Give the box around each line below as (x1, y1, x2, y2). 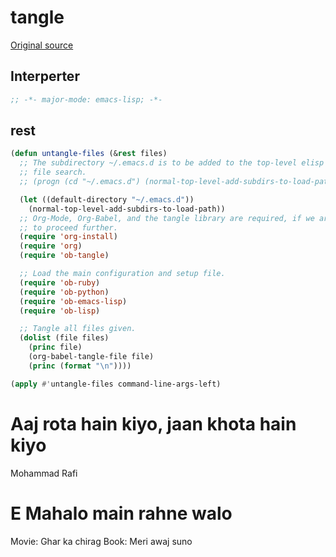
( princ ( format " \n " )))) (28, 361, 132, 371)
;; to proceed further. (19, 222, 118, 233)
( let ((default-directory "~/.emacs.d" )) (19, 194, 195, 205)
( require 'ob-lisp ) (19, 306, 101, 316)
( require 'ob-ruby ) (19, 277, 101, 288)
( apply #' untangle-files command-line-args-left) (10, 379, 222, 389)
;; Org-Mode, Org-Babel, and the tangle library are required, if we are (19, 213, 333, 223)
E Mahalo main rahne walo (10, 502, 233, 525)
